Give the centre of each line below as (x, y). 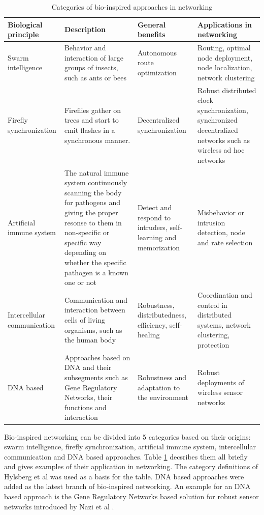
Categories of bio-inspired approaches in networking (132, 7)
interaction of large (94, 57)
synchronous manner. (97, 140)
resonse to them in (93, 222)
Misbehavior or (221, 212)
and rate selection (225, 242)
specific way (83, 242)
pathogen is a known (96, 272)
